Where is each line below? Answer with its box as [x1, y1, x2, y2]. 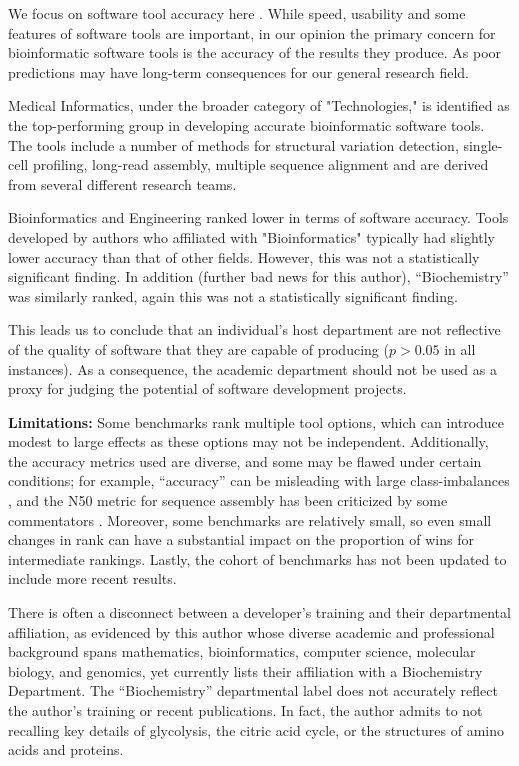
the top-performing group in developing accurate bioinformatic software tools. [8, 114, 485, 135]
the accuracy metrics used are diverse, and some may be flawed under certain [8, 450, 482, 471]
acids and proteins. [8, 739, 124, 760]
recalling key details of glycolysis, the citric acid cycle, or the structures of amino [8, 719, 504, 740]
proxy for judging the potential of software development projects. [8, 378, 407, 399]
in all [444, 338, 476, 359]
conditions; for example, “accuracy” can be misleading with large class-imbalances [8, 470, 510, 491]
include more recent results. [8, 568, 177, 589]
